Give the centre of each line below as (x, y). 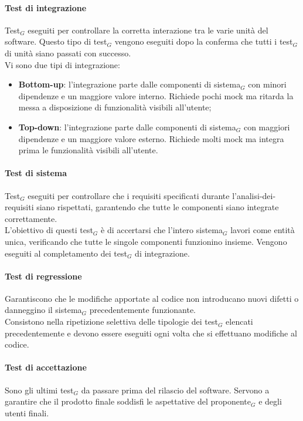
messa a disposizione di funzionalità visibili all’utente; (115, 107)
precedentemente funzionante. (143, 310)
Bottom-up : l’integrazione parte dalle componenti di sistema (130, 84)
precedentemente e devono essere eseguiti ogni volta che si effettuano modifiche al (151, 333)
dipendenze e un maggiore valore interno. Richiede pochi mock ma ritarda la (156, 95)
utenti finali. (27, 412)
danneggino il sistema (43, 310)
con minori (267, 84)
